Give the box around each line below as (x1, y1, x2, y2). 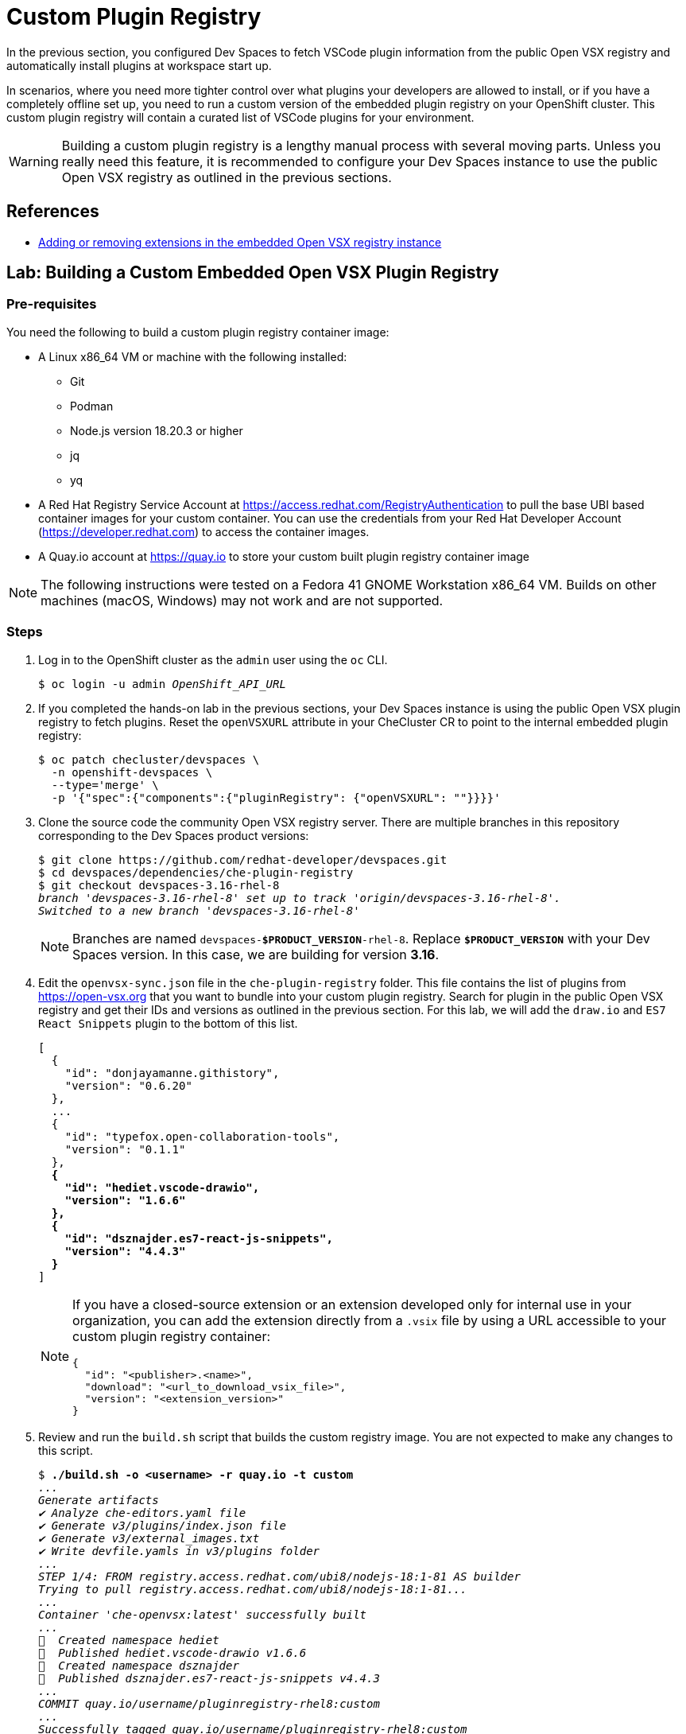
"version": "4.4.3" (64, 1244, 186, 1258)
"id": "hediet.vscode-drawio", (64, 1180, 260, 1194)
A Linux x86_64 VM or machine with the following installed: (38, 349, 347, 364)
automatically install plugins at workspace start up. (6, 58, 272, 72)
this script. (38, 1443, 93, 1457)
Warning (9, 153, 59, 169)
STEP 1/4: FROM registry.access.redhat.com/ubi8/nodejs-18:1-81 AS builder (38, 1569, 521, 1583)
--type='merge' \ (51, 778, 159, 791)
